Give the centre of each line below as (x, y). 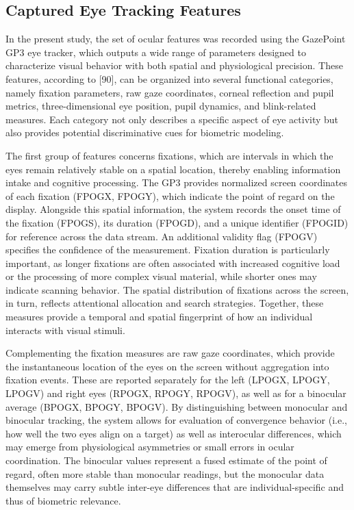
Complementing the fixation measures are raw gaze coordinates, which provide (170, 353)
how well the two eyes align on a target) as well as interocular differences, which (174, 433)
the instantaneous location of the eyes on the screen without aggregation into (167, 366)
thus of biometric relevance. (63, 500)
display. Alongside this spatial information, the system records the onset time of (173, 209)
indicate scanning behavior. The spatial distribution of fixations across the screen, (177, 289)
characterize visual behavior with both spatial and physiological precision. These (174, 65)
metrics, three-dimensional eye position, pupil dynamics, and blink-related (161, 106)
